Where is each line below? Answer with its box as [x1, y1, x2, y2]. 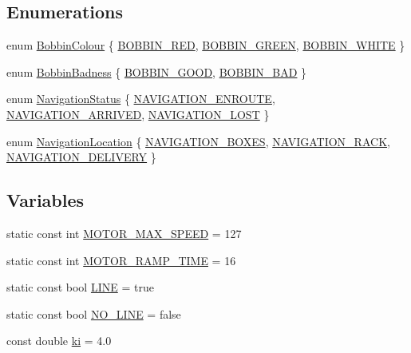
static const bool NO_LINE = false [6, 305, 181, 322]
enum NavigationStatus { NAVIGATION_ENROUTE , [6, 90, 275, 107]
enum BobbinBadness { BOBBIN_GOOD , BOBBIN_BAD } [6, 63, 307, 80]
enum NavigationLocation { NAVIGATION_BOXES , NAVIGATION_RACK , [6, 133, 390, 149]
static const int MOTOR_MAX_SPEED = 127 [6, 224, 242, 241]
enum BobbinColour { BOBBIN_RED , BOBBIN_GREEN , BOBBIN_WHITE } [6, 37, 405, 54]
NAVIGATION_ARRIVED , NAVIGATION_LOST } [6, 105, 270, 122]
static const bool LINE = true [6, 279, 154, 295]
